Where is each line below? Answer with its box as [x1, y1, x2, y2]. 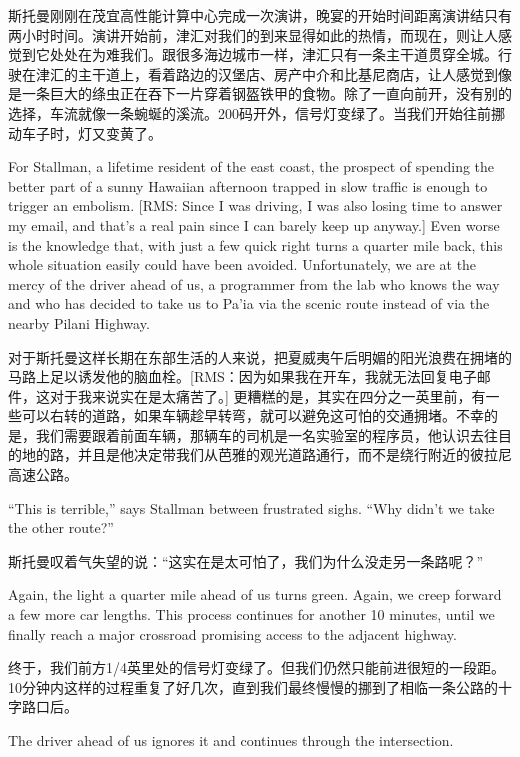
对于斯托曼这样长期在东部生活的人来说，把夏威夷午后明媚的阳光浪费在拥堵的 [8, 346, 512, 367]
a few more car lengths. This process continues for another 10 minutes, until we [8, 604, 495, 625]
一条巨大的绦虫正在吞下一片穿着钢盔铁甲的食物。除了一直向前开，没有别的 [21, 83, 512, 104]
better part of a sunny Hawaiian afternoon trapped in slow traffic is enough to [8, 175, 488, 196]
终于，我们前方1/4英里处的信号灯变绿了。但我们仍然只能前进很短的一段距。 [8, 657, 505, 678]
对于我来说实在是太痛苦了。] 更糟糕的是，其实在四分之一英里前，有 [49, 385, 486, 406]
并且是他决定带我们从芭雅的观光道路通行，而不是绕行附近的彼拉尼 [77, 444, 512, 465]
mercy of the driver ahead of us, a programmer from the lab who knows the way [8, 273, 500, 294]
